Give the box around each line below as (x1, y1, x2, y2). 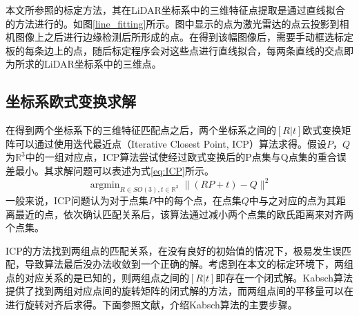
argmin (90, 180, 120, 190)
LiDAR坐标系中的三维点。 (43, 57, 162, 71)
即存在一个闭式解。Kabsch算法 (215, 270, 353, 284)
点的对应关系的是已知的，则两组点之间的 (6, 270, 189, 284)
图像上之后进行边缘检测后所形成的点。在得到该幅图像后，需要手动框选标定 (14, 30, 353, 44)
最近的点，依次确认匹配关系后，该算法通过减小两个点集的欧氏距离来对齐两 (14, 206, 353, 221)
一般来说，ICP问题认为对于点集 (6, 192, 148, 207)
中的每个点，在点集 (154, 192, 242, 207)
